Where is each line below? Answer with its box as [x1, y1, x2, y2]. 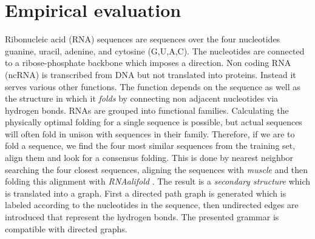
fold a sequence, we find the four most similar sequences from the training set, [5, 139, 296, 152]
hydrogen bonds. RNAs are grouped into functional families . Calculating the [5, 103, 289, 116]
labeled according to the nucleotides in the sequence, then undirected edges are [5, 198, 299, 211]
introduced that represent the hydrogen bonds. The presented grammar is [5, 211, 279, 223]
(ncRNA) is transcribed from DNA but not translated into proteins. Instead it [5, 68, 296, 80]
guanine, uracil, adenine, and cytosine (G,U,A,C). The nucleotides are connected [5, 44, 305, 57]
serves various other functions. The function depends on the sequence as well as [5, 80, 300, 93]
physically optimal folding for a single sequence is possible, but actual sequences [5, 116, 302, 128]
